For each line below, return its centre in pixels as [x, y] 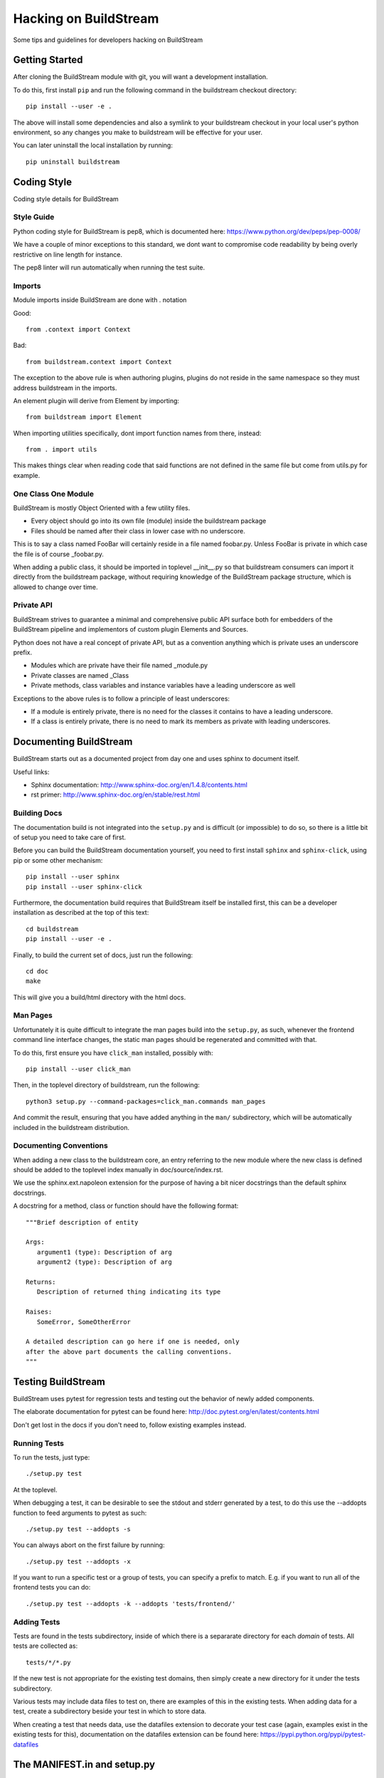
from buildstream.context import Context [99, 362]
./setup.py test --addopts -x [79, 1561]
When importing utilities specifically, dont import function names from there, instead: [137, 433]
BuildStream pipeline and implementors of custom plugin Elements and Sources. [131, 629]
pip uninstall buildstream [73, 161]
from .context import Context [79, 329]
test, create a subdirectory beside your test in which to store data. [110, 1711]
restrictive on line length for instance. [68, 254]
